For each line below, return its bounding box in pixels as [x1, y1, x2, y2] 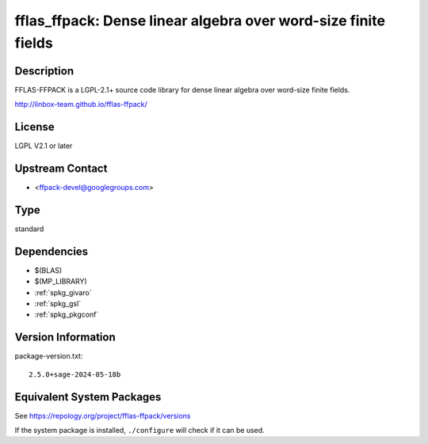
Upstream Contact [14, 161, 108, 175]
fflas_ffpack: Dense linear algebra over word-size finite [14, 12, 386, 29]
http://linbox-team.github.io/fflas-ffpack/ [14, 100, 148, 109]
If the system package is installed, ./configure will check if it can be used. [14, 426, 265, 435]
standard [14, 224, 44, 233]
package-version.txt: [14, 351, 83, 361]
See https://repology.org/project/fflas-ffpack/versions [14, 411, 191, 420]
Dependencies [14, 245, 89, 258]
